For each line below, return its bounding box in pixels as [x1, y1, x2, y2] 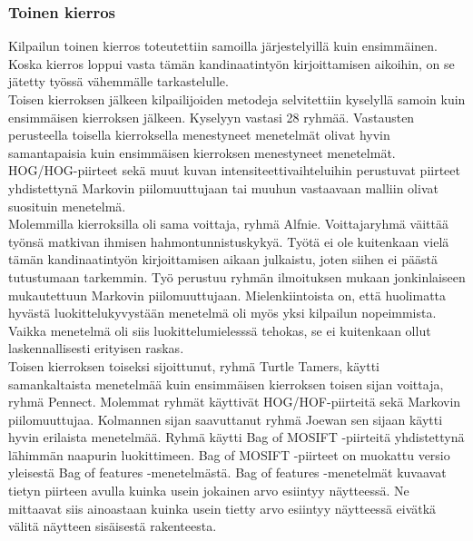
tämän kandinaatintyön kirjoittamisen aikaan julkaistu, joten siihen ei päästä [8, 250, 438, 269]
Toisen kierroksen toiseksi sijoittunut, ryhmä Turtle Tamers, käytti [8, 356, 380, 375]
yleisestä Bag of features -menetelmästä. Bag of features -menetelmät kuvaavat [8, 463, 447, 482]
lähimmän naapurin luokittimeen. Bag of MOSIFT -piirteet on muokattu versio [8, 445, 450, 464]
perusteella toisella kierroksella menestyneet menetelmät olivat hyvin [8, 125, 390, 144]
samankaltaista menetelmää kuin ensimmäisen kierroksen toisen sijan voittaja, [8, 374, 444, 393]
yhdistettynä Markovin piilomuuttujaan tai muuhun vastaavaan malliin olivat [8, 178, 439, 197]
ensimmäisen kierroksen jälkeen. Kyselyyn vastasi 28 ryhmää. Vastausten [8, 107, 415, 126]
